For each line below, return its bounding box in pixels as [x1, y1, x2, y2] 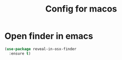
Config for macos [45, 3, 117, 15]
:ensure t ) [9, 51, 31, 56]
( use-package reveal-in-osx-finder [4, 46, 77, 51]
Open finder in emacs [4, 30, 93, 42]
